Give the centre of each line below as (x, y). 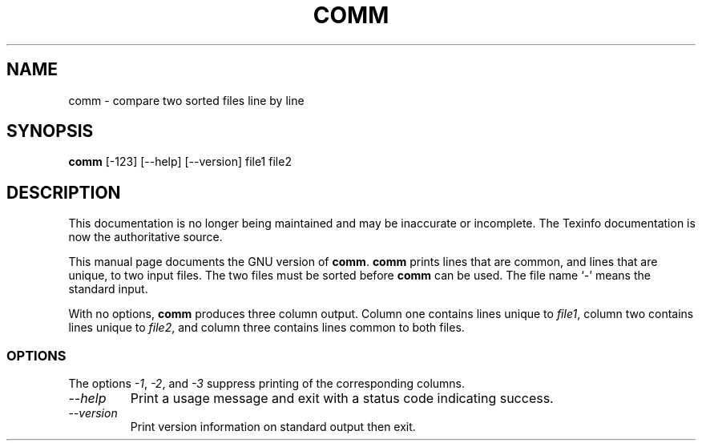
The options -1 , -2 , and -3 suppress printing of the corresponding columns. (267, 384)
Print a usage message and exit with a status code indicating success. (342, 399)
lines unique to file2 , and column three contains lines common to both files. (266, 328)
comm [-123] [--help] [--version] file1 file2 (180, 162)
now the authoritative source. (145, 237)
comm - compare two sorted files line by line (186, 100)
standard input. (108, 289)
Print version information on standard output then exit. (273, 427)
